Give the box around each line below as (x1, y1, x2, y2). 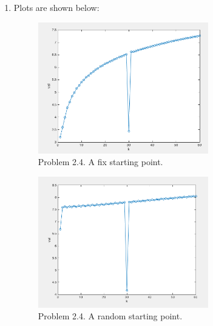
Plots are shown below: (13, 1, 100, 13)
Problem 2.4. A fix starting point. (38, 155, 163, 168)
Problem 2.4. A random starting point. (38, 310, 183, 322)
